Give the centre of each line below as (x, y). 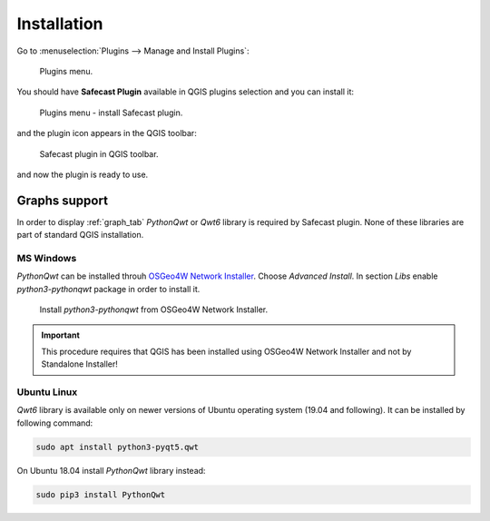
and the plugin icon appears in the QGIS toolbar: (107, 133)
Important (61, 335)
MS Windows (47, 258)
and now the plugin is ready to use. (83, 174)
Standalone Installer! (79, 364)
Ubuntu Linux (47, 392)
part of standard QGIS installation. (80, 235)
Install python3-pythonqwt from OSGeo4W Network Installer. (153, 310)
